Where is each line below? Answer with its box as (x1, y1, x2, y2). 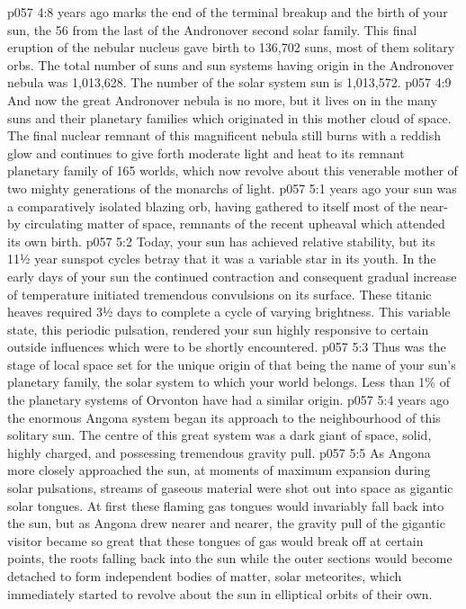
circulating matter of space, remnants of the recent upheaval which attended (24, 214, 445, 233)
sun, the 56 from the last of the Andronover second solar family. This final (7, 20, 417, 39)
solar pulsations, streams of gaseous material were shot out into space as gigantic (7, 479, 453, 497)
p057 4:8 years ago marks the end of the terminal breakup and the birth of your (7, 3, 448, 21)
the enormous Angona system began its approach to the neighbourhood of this (7, 407, 441, 426)
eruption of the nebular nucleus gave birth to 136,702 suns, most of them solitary (7, 38, 455, 57)
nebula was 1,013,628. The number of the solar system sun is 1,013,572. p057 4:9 (7, 73, 452, 92)
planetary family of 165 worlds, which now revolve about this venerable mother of (7, 161, 458, 180)
